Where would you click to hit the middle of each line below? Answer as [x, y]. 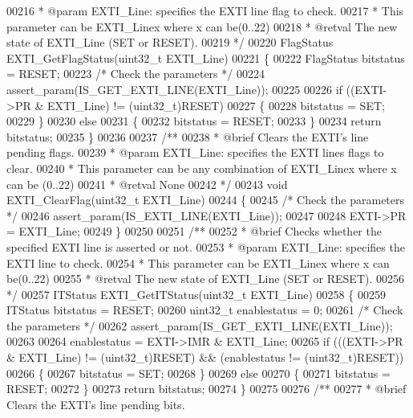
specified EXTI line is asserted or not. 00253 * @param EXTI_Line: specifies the [206, 246]
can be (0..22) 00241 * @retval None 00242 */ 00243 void [147, 184]
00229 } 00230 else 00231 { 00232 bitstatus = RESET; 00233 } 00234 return [194, 121]
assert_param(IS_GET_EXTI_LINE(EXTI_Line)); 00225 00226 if [174, 89]
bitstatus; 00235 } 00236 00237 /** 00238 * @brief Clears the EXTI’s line [188, 136]
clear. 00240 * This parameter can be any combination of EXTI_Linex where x [202, 168]
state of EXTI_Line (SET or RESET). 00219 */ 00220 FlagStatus [170, 42]
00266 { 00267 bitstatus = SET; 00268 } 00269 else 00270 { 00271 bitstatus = [198, 373]
